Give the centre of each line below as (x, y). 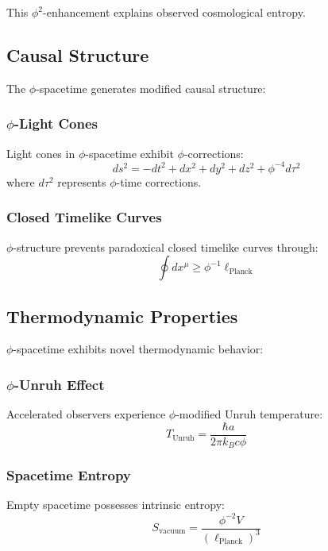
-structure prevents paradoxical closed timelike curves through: (166, 247)
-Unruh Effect (59, 384)
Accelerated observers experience (86, 414)
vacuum (172, 532)
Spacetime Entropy (69, 475)
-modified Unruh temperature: (249, 414)
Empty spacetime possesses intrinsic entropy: (116, 505)
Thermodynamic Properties (122, 316)
